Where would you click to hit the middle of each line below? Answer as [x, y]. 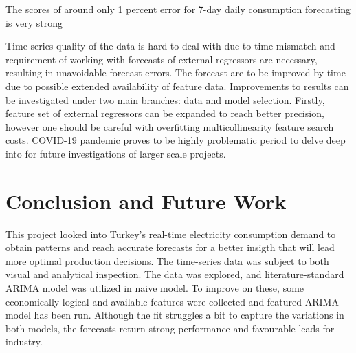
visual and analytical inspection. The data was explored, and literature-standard [175, 274]
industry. [24, 342]
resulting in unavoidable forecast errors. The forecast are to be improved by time [176, 73]
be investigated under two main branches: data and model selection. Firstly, [165, 99]
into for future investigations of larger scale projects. [116, 153]
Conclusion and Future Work [146, 201]
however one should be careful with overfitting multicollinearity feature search [170, 126]
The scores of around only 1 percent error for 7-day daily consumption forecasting [178, 9]
